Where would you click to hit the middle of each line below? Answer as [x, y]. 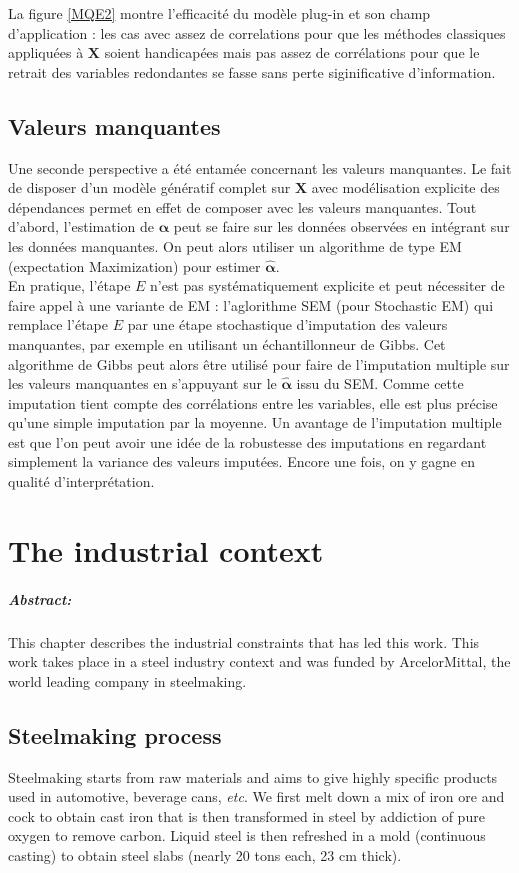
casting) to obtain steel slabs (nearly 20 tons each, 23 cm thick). [205, 854]
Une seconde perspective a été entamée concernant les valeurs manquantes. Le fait [260, 167]
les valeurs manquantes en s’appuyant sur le [142, 383]
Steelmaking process [115, 734]
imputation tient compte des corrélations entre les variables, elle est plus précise [253, 402]
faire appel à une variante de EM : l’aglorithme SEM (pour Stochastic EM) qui [251, 304]
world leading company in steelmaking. [127, 680]
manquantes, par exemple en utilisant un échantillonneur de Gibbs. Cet [227, 343]
